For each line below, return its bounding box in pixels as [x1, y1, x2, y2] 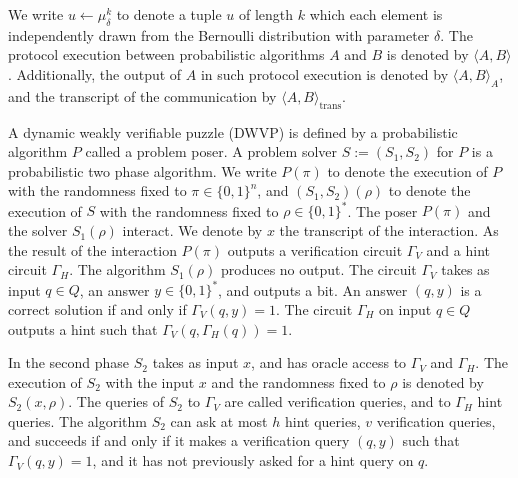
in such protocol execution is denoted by [200, 63, 449, 84]
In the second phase [8, 352, 130, 373]
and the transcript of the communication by [8, 85, 277, 106]
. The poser [347, 200, 418, 221]
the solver [8, 220, 68, 241]
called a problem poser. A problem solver [85, 141, 338, 162]
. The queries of [68, 391, 165, 412]
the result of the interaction [8, 239, 177, 260]
